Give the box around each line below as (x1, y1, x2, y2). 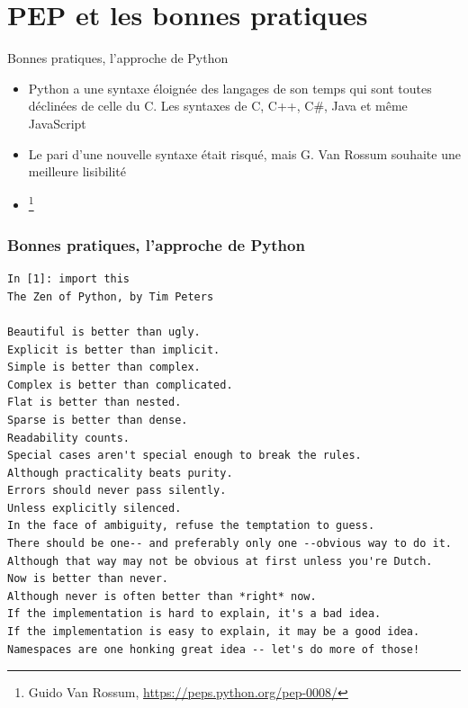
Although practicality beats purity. (7, 466, 233, 479)
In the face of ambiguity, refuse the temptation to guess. (7, 519, 375, 533)
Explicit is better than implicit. (7, 343, 220, 356)
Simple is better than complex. (7, 361, 201, 374)
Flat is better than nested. (7, 396, 182, 409)
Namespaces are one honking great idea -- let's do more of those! (7, 642, 420, 656)
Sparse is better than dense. (7, 413, 188, 426)
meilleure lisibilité (28, 162, 127, 181)
